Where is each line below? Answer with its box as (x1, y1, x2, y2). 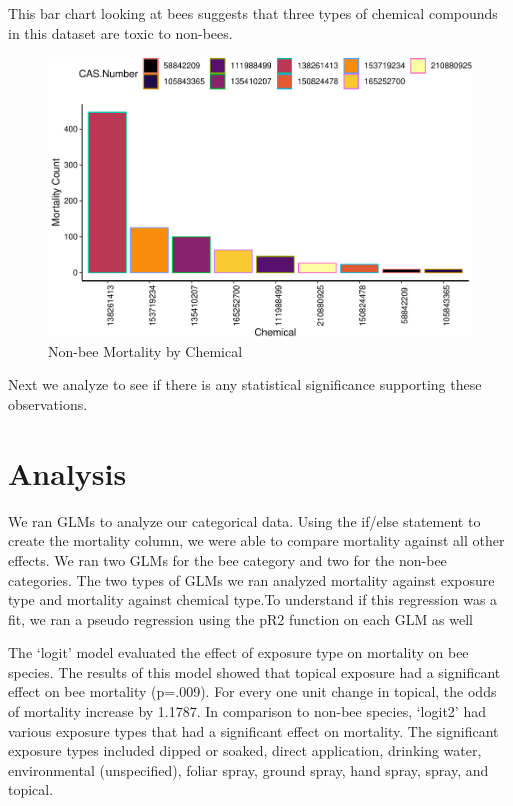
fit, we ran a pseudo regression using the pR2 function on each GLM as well (8, 608, 473, 629)
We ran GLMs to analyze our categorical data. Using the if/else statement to (8, 510, 481, 531)
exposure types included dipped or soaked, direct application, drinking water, (8, 740, 482, 761)
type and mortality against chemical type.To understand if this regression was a (8, 589, 498, 610)
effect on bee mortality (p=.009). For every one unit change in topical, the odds (8, 681, 497, 702)
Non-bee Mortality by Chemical (48, 340, 243, 361)
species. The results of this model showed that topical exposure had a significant (8, 661, 501, 682)
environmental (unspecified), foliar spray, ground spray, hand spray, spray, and (8, 759, 489, 780)
